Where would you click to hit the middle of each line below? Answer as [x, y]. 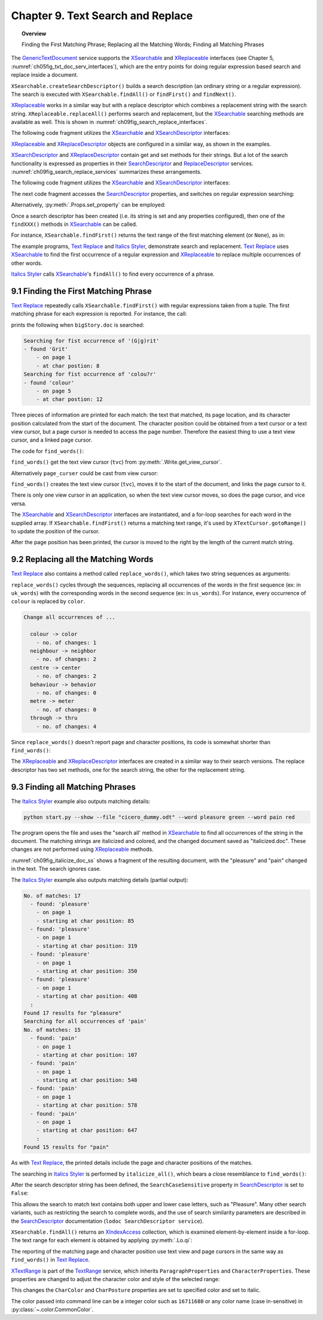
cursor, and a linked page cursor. [52, 440]
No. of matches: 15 [52, 1030]
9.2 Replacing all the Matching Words [82, 559]
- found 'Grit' [46, 349]
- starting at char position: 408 [87, 996]
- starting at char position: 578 [87, 1105]
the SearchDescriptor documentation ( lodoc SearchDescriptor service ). [107, 1221]
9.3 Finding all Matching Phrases [73, 787]
